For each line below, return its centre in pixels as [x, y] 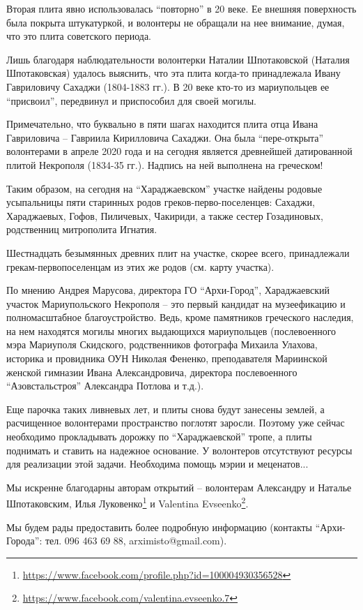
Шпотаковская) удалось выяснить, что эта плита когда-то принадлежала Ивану [173, 73]
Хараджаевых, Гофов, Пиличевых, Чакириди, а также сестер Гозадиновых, [165, 215]
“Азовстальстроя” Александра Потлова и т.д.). [105, 386]
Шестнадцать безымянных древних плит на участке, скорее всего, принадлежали [178, 252]
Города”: [24, 541]
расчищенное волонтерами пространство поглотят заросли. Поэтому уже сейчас [176, 423]
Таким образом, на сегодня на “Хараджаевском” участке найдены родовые [164, 188]
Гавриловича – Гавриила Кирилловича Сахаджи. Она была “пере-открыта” [165, 137]
